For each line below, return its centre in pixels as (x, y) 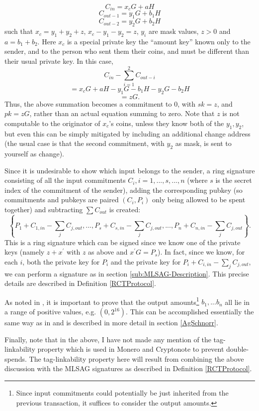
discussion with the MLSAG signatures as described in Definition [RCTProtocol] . (128, 368)
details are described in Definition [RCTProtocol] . (81, 283)
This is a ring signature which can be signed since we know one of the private (123, 242)
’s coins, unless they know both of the (167, 123)
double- (238, 349)
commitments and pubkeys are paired (62, 200)
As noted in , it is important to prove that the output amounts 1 (102, 301)
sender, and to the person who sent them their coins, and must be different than (127, 51)
